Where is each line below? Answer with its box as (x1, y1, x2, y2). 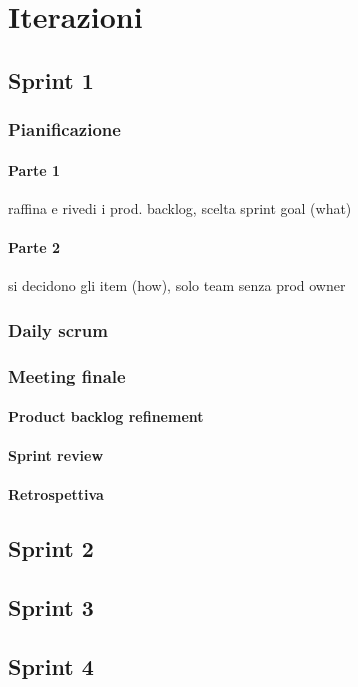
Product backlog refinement (8, 406, 204, 427)
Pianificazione (8, 117, 121, 142)
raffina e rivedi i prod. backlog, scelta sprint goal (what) (8, 197, 352, 218)
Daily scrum (8, 317, 108, 342)
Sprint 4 (8, 650, 94, 681)
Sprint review (8, 445, 104, 466)
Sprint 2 (8, 533, 94, 564)
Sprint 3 (8, 592, 94, 623)
